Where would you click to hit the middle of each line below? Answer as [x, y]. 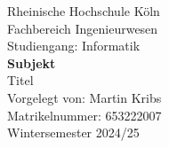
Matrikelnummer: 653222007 [84, 115]
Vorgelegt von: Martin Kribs [84, 97]
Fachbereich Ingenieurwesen [83, 28]
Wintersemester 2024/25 [73, 132]
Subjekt [32, 62]
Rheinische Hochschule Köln [84, 11]
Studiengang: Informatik [74, 46]
